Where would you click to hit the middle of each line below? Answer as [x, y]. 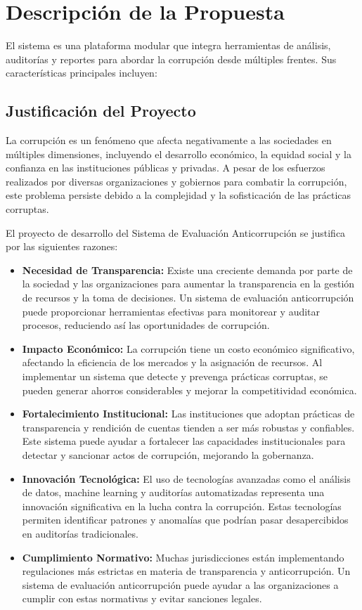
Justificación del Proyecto [101, 111]
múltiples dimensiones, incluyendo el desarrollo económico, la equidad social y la [179, 154]
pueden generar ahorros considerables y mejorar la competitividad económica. [189, 390]
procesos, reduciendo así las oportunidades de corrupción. [146, 325]
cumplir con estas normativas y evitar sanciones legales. [142, 598]
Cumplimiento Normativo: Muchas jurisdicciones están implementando [183, 557]
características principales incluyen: [82, 73]
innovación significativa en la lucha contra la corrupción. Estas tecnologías [182, 506]
